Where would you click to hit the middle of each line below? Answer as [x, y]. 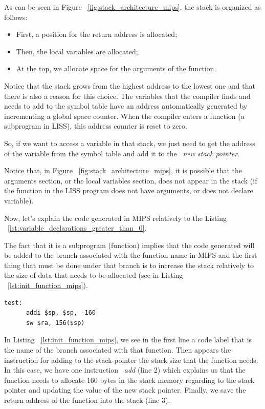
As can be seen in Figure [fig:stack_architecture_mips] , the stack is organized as [132, 7]
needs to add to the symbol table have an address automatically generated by [126, 106]
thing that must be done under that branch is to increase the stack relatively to [129, 265]
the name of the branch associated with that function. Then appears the [118, 350]
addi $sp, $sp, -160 [61, 313]
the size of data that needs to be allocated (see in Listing [94, 275]
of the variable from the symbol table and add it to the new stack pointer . [122, 153]
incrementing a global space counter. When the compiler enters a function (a [124, 116]
